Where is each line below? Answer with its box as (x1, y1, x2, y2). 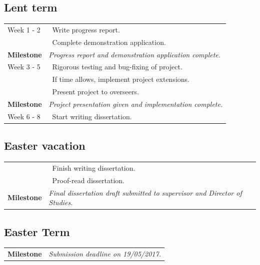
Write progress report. (52, 24, 120, 34)
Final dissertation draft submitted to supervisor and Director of (48, 187, 242, 198)
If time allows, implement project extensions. (52, 74, 190, 84)
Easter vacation (4, 138, 85, 153)
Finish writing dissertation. (52, 162, 135, 173)
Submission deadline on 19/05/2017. (48, 249, 161, 259)
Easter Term (4, 224, 70, 239)
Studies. (48, 197, 73, 208)
